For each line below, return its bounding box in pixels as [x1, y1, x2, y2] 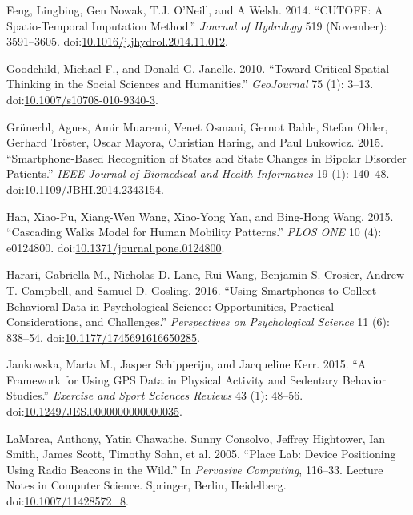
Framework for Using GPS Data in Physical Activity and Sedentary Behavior [6, 371, 386, 388]
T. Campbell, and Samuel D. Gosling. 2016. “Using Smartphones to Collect [6, 281, 377, 298]
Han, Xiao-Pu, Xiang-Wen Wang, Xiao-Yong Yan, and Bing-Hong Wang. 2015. [6, 207, 394, 224]
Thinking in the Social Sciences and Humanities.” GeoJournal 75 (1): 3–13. [6, 75, 374, 92]
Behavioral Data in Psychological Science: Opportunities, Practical [6, 297, 335, 314]
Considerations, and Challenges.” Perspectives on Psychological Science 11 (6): [6, 313, 390, 330]
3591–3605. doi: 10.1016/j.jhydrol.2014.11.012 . [6, 33, 229, 50]
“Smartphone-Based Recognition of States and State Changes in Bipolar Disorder [6, 149, 407, 166]
